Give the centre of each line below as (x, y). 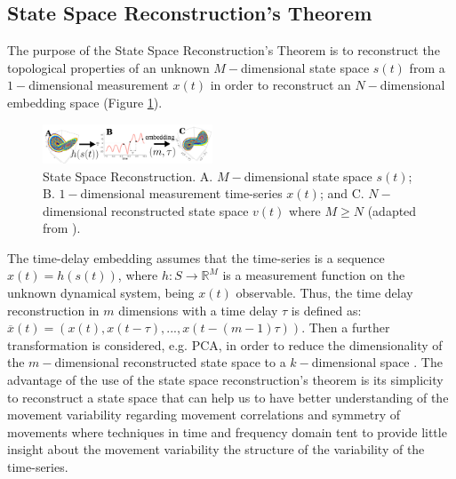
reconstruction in (53, 310)
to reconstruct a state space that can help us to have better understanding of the (228, 397)
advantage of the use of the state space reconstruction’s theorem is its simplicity (225, 380)
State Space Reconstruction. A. (128, 176)
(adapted (392, 210)
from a (427, 67)
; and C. (342, 193)
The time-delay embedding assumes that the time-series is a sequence (196, 257)
